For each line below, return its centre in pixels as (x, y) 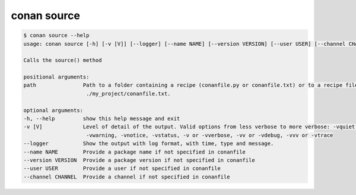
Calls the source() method (63, 60)
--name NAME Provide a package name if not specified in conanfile (135, 152)
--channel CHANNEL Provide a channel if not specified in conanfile (127, 177)
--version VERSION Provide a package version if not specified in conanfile (139, 160)
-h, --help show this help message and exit (102, 119)
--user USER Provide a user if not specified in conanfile (122, 169)
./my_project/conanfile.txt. (128, 93)
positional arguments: (56, 77)
